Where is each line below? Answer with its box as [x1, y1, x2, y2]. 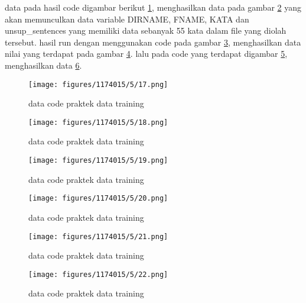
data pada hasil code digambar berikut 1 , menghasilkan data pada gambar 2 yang [5, 1, 301, 13]
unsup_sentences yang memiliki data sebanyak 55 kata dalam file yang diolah [5, 24, 287, 37]
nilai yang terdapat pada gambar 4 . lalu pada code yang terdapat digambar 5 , [5, 47, 288, 60]
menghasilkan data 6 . [5, 59, 82, 71]
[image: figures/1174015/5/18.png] [28, 118, 168, 127]
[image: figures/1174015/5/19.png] [28, 156, 168, 165]
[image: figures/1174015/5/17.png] [28, 80, 168, 89]
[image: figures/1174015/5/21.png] [28, 232, 168, 241]
